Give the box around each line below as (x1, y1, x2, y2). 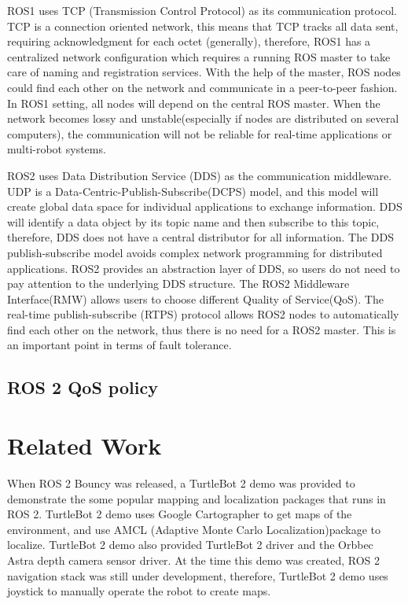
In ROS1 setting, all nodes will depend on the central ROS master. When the (7, 94, 380, 111)
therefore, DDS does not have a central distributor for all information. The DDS (7, 229, 395, 245)
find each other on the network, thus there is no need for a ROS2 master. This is (7, 321, 396, 337)
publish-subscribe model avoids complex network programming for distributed (7, 244, 383, 260)
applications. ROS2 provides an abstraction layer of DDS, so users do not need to (7, 260, 400, 276)
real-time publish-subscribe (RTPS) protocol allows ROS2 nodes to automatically (7, 306, 399, 322)
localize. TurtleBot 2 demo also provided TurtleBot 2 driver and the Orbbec (7, 536, 373, 553)
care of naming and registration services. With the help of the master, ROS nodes (7, 64, 401, 80)
